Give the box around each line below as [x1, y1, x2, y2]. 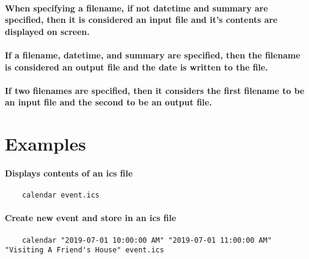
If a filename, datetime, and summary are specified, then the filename [5, 48, 301, 61]
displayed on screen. [5, 25, 90, 37]
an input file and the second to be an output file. [5, 96, 212, 108]
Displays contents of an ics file [5, 166, 133, 179]
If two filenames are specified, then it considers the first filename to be [5, 84, 305, 96]
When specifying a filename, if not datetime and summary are [5, 1, 268, 14]
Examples [5, 131, 86, 156]
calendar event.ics [22, 191, 100, 200]
